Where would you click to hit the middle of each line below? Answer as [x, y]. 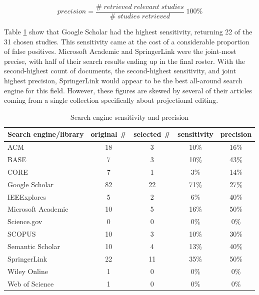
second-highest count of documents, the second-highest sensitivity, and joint [120, 71]
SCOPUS [22, 234]
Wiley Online [28, 271]
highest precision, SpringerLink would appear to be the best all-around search [123, 81]
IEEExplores [27, 196]
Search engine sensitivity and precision [130, 117]
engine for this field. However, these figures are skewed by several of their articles [128, 90]
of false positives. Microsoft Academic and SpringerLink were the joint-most [120, 51]
